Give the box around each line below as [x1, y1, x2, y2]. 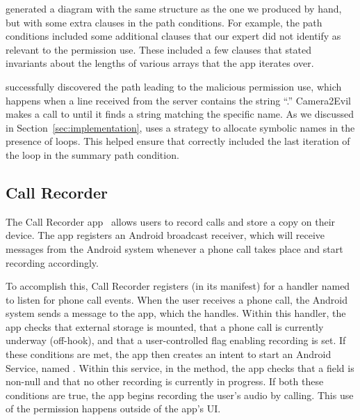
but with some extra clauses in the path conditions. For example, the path [6, 15, 322, 29]
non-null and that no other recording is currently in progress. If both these [6, 374, 324, 389]
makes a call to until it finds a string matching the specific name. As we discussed [6, 107, 354, 121]
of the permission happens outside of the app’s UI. [6, 401, 221, 416]
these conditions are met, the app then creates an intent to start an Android [6, 347, 332, 361]
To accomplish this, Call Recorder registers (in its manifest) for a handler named [6, 279, 350, 293]
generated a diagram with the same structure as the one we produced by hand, [6, 1, 342, 15]
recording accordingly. [6, 255, 99, 270]
